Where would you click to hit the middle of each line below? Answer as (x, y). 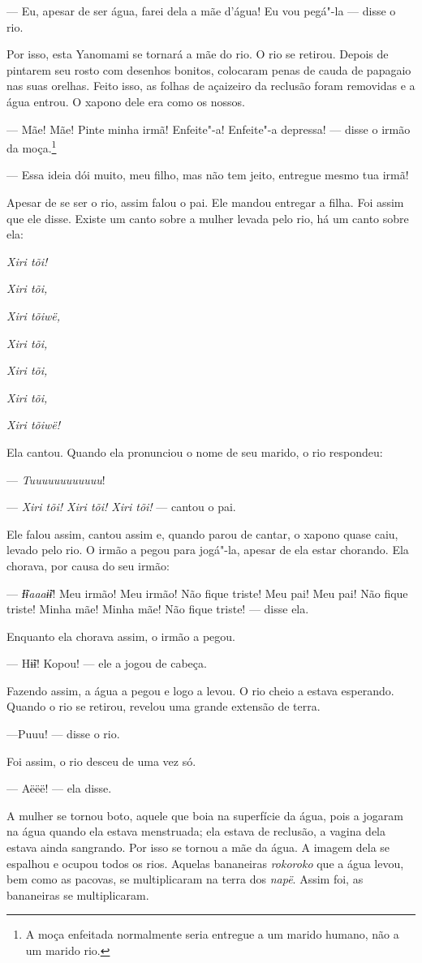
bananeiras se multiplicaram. (78, 894)
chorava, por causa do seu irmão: (88, 565)
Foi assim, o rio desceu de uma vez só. (101, 761)
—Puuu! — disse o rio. (63, 734)
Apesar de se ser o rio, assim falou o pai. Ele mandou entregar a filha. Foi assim (205, 202)
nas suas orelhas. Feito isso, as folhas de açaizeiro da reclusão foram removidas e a (211, 86)
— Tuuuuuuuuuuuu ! (56, 479)
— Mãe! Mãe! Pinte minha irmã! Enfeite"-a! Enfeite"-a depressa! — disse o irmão (209, 129)
